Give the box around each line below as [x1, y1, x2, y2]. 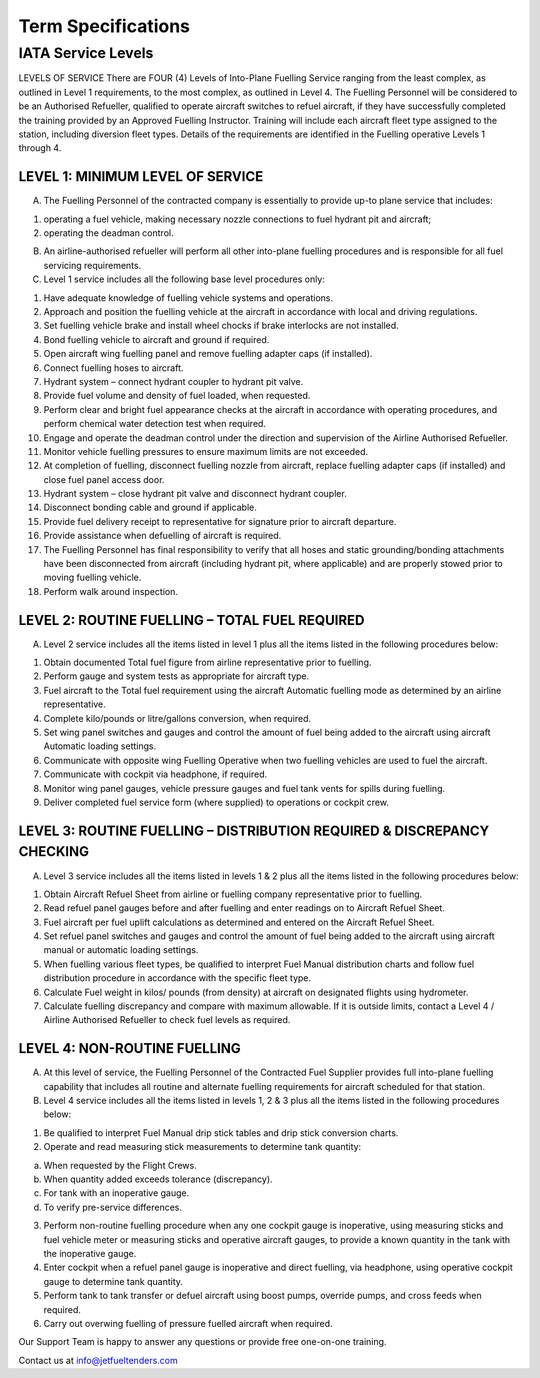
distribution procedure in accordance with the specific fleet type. [43, 972, 312, 984]
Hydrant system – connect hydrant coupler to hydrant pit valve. [43, 375, 304, 387]
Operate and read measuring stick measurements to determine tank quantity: [43, 1141, 362, 1153]
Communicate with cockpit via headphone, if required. [43, 768, 268, 780]
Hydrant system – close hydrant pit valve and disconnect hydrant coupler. [43, 488, 347, 500]
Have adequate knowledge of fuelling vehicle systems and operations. [43, 291, 334, 304]
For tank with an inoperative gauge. [43, 1187, 190, 1199]
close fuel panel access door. [43, 473, 165, 485]
